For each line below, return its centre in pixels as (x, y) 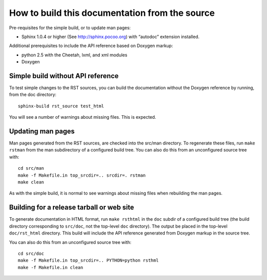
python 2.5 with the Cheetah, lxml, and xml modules (74, 55)
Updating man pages (42, 131)
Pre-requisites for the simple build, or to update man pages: (70, 28)
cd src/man (31, 168)
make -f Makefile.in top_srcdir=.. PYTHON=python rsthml (89, 260)
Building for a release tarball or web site (72, 208)
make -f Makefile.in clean (51, 267)
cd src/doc (31, 253)
